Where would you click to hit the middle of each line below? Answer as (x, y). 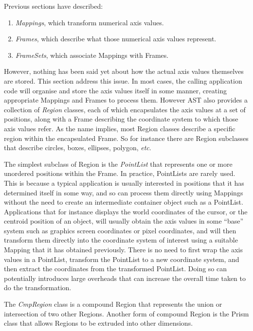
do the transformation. (38, 287)
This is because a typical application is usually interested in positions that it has (124, 183)
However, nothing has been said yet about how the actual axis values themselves (124, 71)
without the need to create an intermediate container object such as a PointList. (124, 202)
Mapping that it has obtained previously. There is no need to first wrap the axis (123, 250)
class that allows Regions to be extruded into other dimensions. (99, 323)
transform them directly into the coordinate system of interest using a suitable (121, 240)
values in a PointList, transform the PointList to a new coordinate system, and (122, 259)
